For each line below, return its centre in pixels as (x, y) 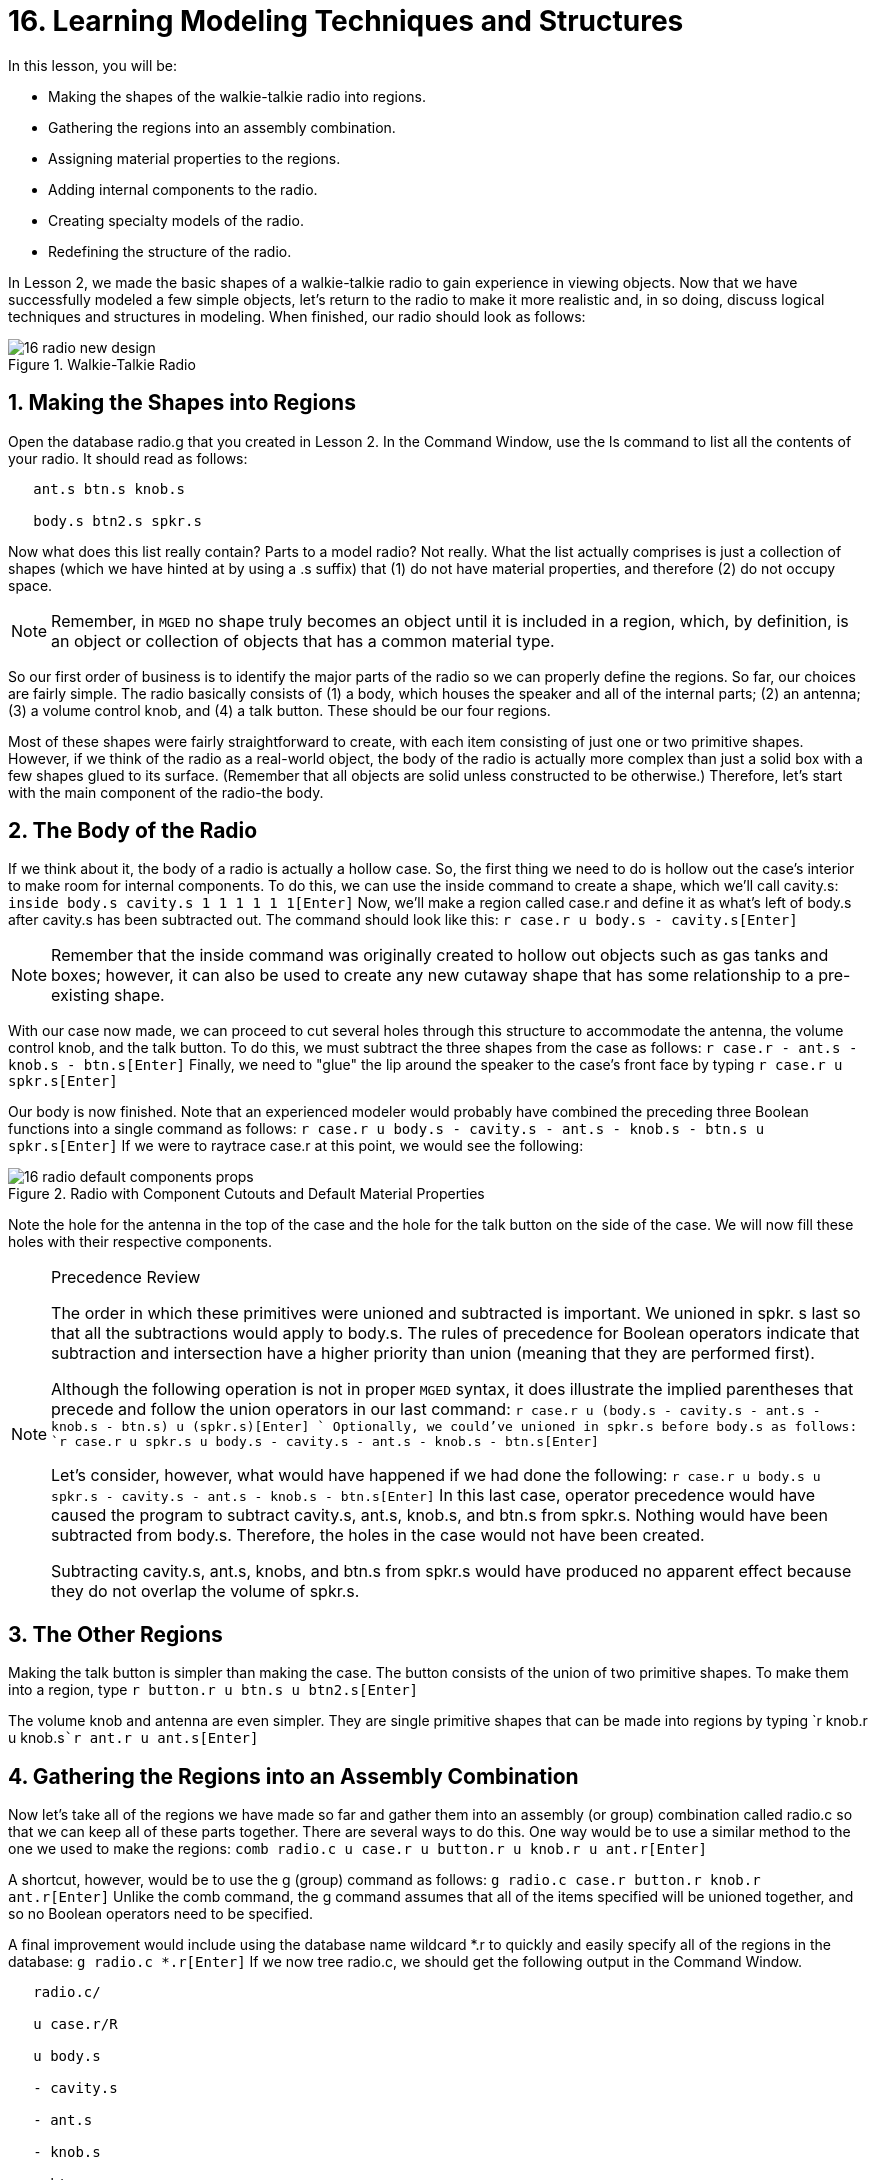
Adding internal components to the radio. (183, 189)
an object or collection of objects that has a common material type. (303, 640)
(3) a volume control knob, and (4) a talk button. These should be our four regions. (279, 710)
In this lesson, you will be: (93, 65)
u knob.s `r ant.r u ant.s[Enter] (133, 1738)
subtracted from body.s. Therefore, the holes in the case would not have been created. (378, 1535)
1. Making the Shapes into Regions (182, 403)
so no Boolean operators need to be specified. (161, 1914)
